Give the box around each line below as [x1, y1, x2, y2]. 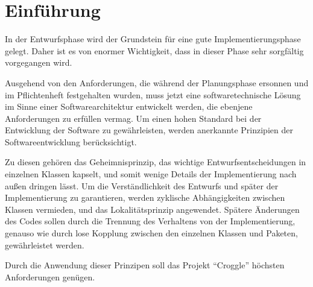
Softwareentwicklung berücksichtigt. [5, 135, 137, 148]
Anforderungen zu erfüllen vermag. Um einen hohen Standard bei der [5, 112, 262, 124]
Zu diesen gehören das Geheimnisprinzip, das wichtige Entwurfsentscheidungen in [5, 156, 306, 168]
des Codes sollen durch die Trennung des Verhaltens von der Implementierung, [5, 215, 296, 227]
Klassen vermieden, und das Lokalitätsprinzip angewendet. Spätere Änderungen [5, 203, 300, 215]
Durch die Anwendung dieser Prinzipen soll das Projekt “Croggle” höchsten [5, 259, 285, 271]
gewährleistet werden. [5, 238, 84, 251]
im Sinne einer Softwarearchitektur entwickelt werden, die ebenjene [5, 100, 253, 113]
